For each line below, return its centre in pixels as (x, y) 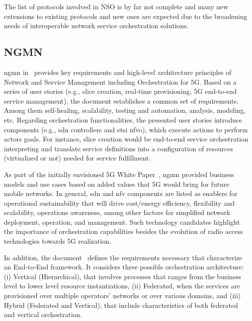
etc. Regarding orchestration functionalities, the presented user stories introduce (123, 119)
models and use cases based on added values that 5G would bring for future (117, 184)
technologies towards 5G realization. (58, 241)
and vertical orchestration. (43, 314)
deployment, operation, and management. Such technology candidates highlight (122, 222)
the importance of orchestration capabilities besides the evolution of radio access (124, 231)
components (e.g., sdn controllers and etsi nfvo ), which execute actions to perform (126, 129)
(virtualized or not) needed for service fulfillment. (77, 158)
